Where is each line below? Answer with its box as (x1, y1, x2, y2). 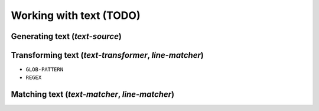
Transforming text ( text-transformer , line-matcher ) (11, 50, 204, 60)
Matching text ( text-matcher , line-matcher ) (11, 89, 174, 100)
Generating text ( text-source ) (11, 31, 122, 41)
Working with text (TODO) (11, 9, 141, 22)
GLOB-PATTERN (25, 66, 64, 73)
